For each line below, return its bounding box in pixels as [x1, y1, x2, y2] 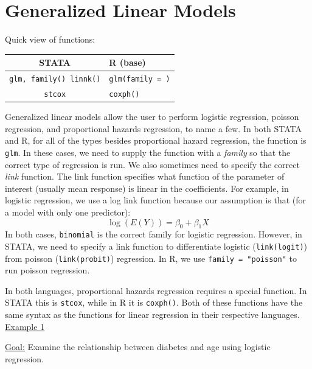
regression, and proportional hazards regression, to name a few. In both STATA [5, 122, 302, 135]
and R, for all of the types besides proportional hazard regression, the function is [5, 134, 307, 147]
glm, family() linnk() [9, 75, 101, 84]
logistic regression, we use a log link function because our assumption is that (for [5, 194, 307, 206]
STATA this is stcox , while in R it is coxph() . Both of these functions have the [5, 296, 303, 309]
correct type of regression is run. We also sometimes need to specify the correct [5, 158, 300, 170]
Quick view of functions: [5, 33, 95, 46]
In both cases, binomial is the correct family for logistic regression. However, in [5, 228, 302, 241]
